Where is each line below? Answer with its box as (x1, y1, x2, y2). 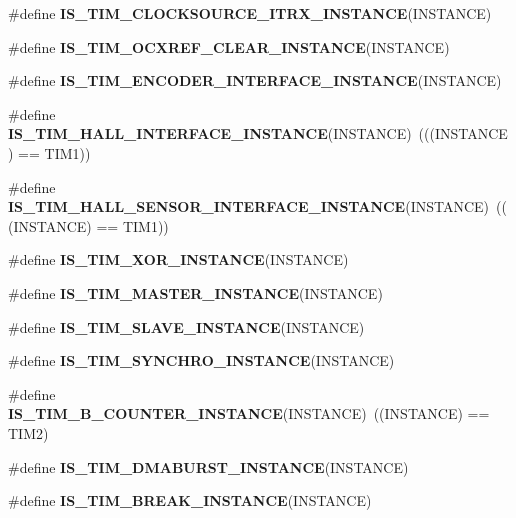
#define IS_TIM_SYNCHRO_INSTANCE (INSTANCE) (8, 350, 395, 371)
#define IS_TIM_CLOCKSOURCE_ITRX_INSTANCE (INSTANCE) (8, 3, 492, 23)
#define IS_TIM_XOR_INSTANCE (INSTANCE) (8, 249, 349, 270)
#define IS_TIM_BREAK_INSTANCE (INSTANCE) (8, 490, 372, 511)
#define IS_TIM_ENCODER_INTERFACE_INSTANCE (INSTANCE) (8, 70, 502, 91)
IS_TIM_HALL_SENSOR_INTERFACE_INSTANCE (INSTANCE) (8, 196, 490, 217)
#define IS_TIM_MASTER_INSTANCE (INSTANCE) (8, 282, 383, 303)
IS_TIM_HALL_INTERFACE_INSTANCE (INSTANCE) (8, 123, 412, 144)
